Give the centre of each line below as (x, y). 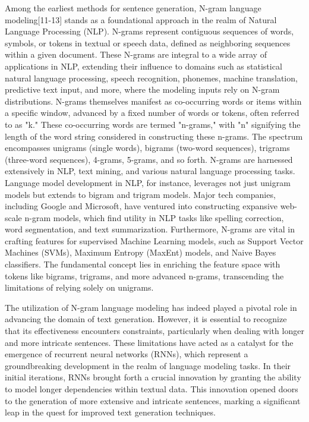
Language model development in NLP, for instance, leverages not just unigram (148, 182)
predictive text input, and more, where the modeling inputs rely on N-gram (142, 89)
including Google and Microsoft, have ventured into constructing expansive (141, 206)
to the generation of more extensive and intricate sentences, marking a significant (153, 400)
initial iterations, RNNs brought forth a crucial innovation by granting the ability (153, 377)
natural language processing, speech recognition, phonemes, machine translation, (151, 78)
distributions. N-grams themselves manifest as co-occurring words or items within (153, 101)
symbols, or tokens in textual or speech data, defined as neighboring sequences (148, 42)
